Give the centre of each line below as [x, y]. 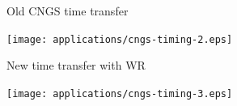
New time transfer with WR [76, 65]
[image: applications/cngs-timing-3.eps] [120, 93]
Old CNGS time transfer [68, 11]
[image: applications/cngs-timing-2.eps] [120, 39]
